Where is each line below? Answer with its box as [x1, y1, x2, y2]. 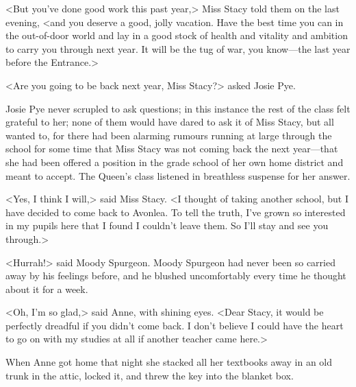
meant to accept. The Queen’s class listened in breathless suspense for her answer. [5, 168, 351, 183]
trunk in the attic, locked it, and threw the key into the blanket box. [5, 368, 294, 382]
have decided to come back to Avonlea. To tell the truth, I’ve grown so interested [5, 204, 346, 219]
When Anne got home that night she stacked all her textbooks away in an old [5, 355, 333, 369]
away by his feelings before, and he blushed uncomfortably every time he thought [5, 268, 346, 283]
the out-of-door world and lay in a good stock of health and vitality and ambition [5, 28, 348, 43]
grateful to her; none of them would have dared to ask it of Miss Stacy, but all [5, 115, 334, 129]
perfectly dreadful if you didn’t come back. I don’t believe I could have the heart [5, 318, 344, 332]
